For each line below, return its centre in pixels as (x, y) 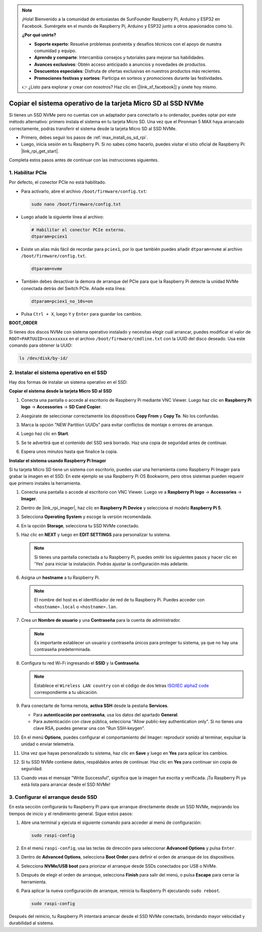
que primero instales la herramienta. (45, 483)
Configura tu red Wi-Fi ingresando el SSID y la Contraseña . (81, 663)
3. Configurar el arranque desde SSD (53, 797)
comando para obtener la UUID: (41, 345)
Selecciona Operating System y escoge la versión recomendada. (87, 517)
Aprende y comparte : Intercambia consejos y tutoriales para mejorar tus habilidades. (119, 57)
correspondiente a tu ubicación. (66, 692)
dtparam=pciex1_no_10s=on (62, 301)
